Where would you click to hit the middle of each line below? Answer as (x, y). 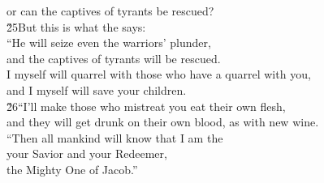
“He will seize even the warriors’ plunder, (109, 43)
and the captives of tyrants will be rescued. (114, 58)
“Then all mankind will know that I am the (115, 137)
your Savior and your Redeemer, (87, 153)
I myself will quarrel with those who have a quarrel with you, (159, 74)
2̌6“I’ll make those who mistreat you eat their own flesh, (146, 106)
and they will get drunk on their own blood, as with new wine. (163, 122)
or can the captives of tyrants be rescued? (110, 11)
